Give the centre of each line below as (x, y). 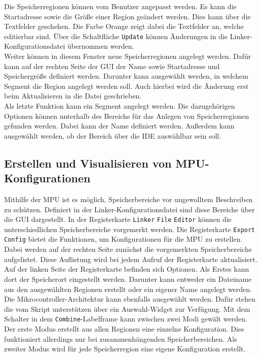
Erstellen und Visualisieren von (88, 163)
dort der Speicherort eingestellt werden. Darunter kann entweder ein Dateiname (128, 279)
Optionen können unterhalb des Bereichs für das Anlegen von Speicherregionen (127, 116)
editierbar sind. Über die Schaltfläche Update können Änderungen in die (116, 36)
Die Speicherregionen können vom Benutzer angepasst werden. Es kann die (120, 6)
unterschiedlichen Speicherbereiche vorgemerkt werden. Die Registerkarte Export (130, 229)
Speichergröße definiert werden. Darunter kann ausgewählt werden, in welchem (126, 76)
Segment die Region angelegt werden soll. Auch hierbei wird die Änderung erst (126, 86)
